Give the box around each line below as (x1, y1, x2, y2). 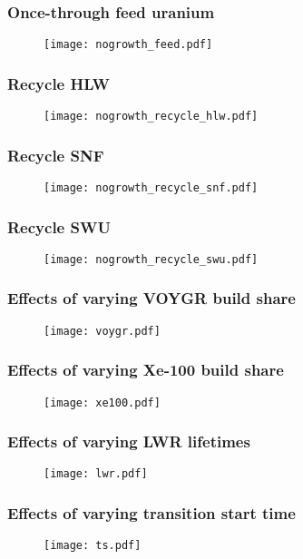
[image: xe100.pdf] (44, 396, 161, 409)
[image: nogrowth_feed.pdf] (44, 38, 213, 52)
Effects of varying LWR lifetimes (7, 430, 250, 453)
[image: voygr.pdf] (44, 324, 161, 338)
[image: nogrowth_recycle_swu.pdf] (44, 252, 259, 266)
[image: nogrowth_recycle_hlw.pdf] (44, 110, 259, 123)
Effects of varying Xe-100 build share (7, 358, 284, 381)
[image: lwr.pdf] (44, 467, 148, 481)
